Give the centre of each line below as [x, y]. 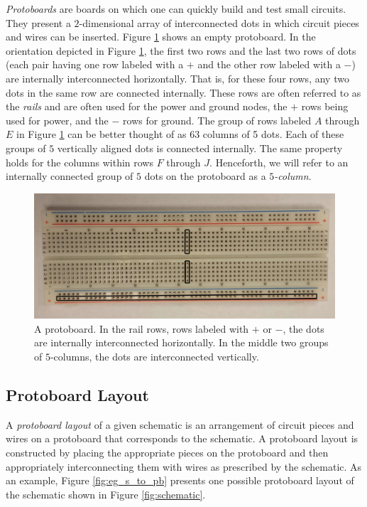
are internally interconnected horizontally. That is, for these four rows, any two [177, 78]
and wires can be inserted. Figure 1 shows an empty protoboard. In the [161, 37]
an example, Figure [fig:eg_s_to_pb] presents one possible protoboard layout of [180, 480]
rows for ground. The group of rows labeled [217, 120]
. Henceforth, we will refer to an [279, 162]
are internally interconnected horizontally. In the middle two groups [181, 342]
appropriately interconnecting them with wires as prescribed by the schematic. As [184, 466]
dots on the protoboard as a [205, 176]
